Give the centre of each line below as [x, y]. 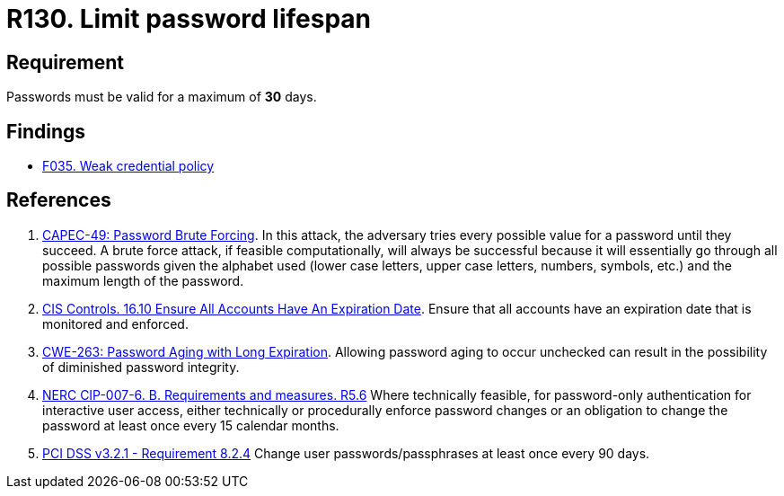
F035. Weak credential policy [128, 166]
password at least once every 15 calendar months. [191, 425]
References [59, 200]
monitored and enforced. [115, 323]
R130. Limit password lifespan [189, 19]
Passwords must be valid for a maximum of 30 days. [162, 97]
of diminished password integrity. [141, 367]
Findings [46, 131]
